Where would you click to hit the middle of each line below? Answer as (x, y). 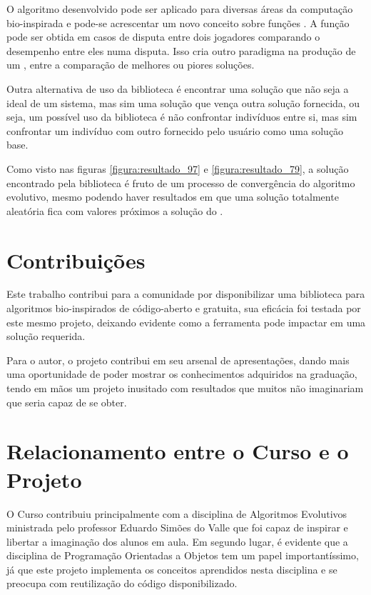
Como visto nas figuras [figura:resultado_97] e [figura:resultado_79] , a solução (178, 168)
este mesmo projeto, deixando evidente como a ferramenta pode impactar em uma (186, 322)
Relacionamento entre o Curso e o (178, 451)
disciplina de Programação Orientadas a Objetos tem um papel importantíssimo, (183, 555)
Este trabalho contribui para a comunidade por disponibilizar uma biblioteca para (186, 294)
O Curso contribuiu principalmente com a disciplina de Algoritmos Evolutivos (177, 513)
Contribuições (76, 260)
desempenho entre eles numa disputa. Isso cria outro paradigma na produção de (181, 50)
